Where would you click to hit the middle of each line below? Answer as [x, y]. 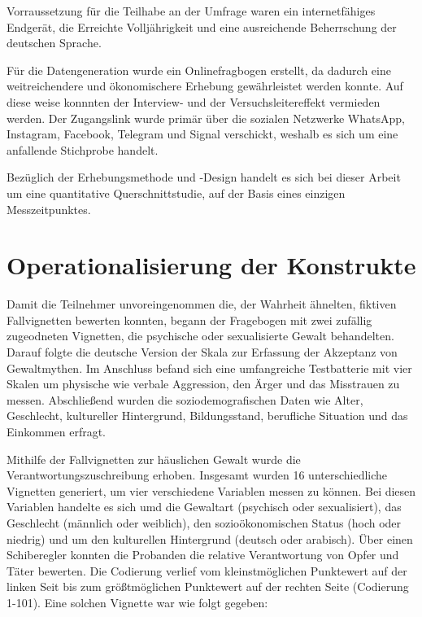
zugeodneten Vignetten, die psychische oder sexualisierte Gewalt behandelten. [200, 336]
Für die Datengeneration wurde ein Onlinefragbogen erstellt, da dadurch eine [199, 70]
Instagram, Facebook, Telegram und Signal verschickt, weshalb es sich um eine [202, 134]
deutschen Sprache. [54, 43]
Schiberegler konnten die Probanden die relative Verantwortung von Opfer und [203, 555]
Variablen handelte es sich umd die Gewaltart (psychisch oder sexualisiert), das [204, 507]
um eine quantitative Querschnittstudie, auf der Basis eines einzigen [176, 193]
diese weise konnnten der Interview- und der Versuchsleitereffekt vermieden [194, 101]
